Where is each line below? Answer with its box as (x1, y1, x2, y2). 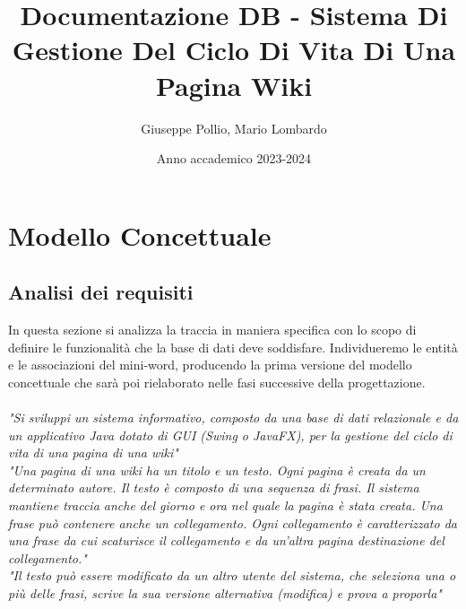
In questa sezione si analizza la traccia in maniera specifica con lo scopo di (8, 320, 417, 339)
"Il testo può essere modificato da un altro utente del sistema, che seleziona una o (8, 566, 456, 585)
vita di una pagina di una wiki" (8, 443, 178, 462)
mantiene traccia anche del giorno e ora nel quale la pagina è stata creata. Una (8, 496, 443, 515)
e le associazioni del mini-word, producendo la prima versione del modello (8, 355, 412, 374)
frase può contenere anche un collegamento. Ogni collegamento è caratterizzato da (8, 513, 457, 532)
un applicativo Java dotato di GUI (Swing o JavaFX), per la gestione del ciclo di (8, 425, 453, 444)
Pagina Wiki (155, 66, 313, 103)
